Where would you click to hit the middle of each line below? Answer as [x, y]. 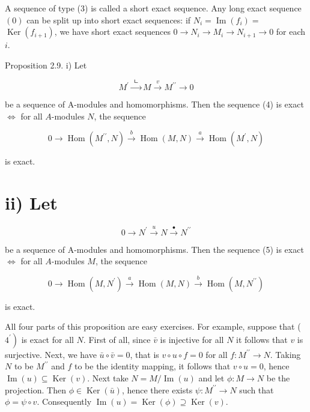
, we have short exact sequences [112, 32]
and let [211, 378]
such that [257, 389]
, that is [144, 354]
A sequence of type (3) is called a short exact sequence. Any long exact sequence [153, 8]
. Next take [108, 378]
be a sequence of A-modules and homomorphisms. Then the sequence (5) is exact [154, 249]
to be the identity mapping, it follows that [152, 366]
